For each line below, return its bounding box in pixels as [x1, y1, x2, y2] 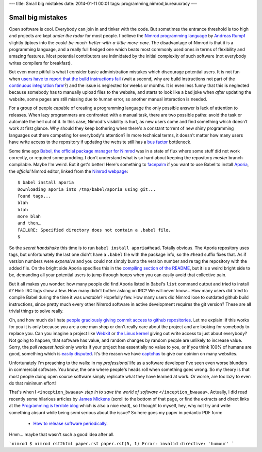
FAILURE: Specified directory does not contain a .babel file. [17, 227, 171, 233]
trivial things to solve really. [9, 308, 64, 314]
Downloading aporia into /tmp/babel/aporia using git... [17, 186, 156, 192]
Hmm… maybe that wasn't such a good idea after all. [9, 432, 115, 437]
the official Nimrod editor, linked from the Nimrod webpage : [9, 168, 128, 174]
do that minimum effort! [9, 380, 56, 386]
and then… [17, 220, 41, 226]
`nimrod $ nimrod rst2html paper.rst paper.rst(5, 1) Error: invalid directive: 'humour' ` [9, 441, 234, 446]
